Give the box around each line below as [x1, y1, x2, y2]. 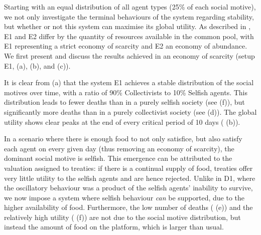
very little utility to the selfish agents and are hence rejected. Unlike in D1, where [4, 172, 255, 183]
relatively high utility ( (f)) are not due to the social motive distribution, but [4, 211, 241, 222]
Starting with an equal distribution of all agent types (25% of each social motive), [4, 2, 256, 12]
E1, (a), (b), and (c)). [4, 60, 71, 71]
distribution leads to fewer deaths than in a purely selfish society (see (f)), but [4, 97, 245, 107]
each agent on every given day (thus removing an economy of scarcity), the [4, 143, 234, 153]
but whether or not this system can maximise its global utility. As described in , [4, 21, 251, 32]
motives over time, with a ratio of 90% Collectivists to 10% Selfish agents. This [4, 87, 248, 97]
